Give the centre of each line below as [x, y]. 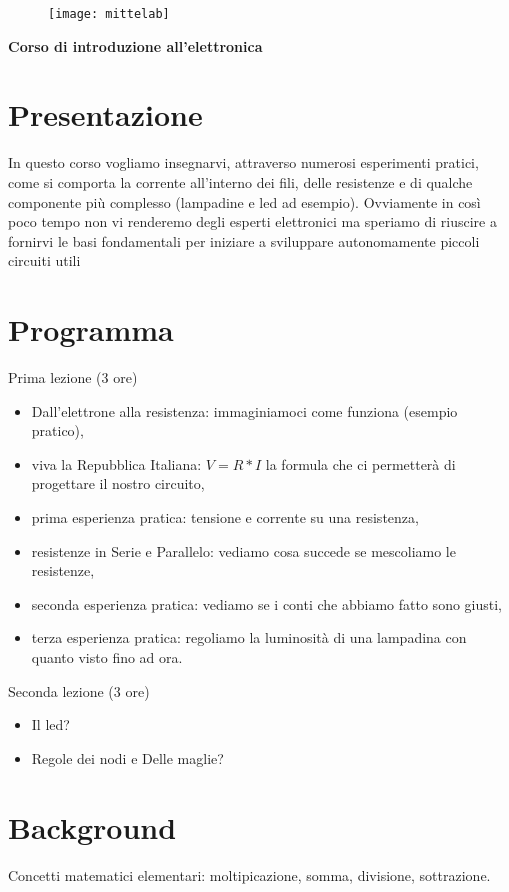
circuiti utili [44, 260]
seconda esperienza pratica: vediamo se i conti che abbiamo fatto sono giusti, [266, 603]
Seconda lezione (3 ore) [79, 690]
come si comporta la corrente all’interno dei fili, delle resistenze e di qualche [240, 181]
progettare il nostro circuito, [118, 483]
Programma [91, 329]
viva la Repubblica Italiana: [116, 463]
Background [92, 826]
